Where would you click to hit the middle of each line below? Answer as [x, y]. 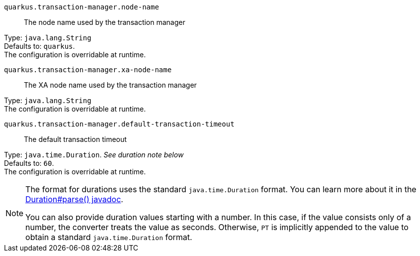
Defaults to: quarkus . [40, 46]
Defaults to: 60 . [29, 163]
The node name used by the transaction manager [105, 22]
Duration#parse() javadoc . [74, 199]
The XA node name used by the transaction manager [110, 85]
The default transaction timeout [75, 139]
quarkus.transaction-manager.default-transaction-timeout [119, 124]
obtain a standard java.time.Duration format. [109, 237]
